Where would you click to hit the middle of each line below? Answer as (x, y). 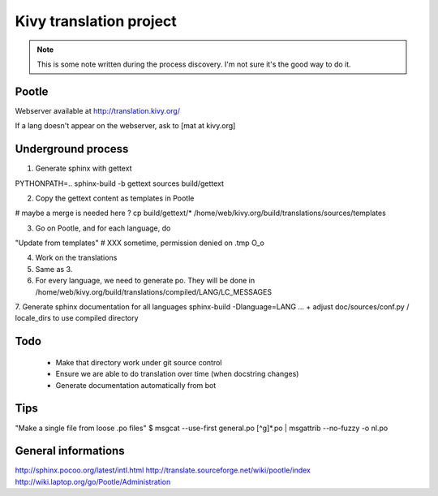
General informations (70, 451)
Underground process (72, 149)
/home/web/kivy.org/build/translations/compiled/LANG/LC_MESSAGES (153, 291)
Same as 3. (54, 269)
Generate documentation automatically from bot (136, 385)
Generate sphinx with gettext (84, 168)
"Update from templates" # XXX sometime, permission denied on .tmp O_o (140, 243)
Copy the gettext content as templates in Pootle (115, 198)
